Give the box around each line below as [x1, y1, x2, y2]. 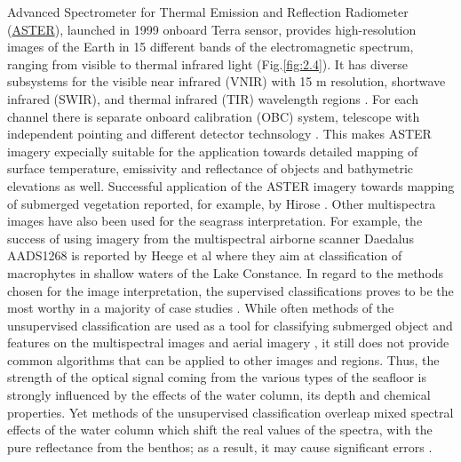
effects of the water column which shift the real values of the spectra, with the [7, 420, 433, 439]
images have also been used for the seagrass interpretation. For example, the [7, 211, 423, 230]
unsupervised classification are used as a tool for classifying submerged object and [7, 315, 453, 334]
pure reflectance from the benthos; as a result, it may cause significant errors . [7, 437, 433, 456]
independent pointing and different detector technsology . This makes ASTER [7, 124, 432, 143]
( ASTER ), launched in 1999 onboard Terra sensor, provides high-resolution [7, 20, 417, 38]
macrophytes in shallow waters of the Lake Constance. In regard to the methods [7, 263, 444, 282]
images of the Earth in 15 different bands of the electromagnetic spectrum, [7, 37, 414, 56]
